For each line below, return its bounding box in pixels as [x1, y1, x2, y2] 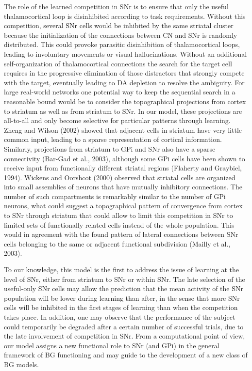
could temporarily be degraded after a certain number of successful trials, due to [4, 321, 244, 331]
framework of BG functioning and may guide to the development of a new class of [4, 350, 248, 360]
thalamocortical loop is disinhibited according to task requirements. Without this [4, 11, 246, 21]
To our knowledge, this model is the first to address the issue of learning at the [4, 264, 239, 275]
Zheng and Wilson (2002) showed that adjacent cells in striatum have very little [4, 124, 242, 135]
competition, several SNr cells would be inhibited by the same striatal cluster [4, 20, 234, 31]
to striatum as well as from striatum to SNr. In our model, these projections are [4, 106, 242, 116]
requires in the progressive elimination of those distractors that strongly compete [4, 68, 245, 78]
